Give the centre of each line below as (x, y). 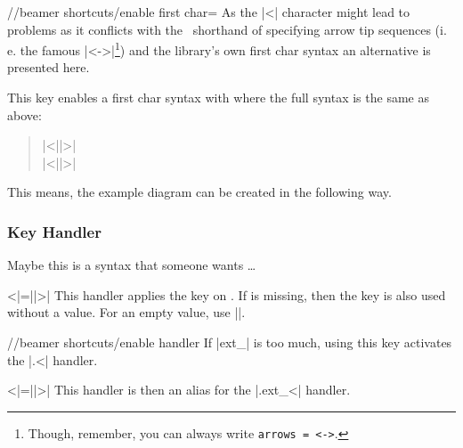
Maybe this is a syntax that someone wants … (132, 265)
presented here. (49, 67)
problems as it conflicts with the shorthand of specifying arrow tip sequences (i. (227, 29)
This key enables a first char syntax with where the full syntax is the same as (218, 98)
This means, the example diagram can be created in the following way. (199, 192)
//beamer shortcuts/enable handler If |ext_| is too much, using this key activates (230, 342)
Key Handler (54, 231)
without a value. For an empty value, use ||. (126, 312)
